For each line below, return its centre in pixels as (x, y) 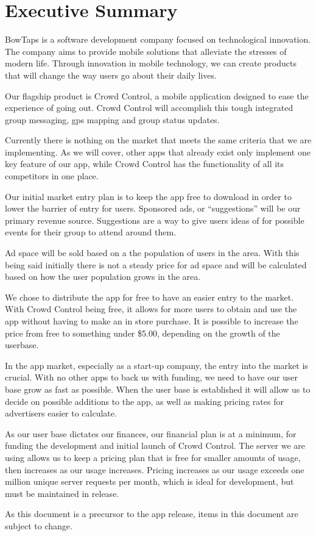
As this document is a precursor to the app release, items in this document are (152, 514)
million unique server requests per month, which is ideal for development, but (149, 481)
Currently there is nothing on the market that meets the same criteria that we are (158, 140)
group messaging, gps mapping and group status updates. (112, 119)
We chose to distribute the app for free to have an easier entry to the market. (149, 297)
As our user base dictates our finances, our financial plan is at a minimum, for (151, 433)
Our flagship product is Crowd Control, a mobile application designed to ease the (157, 95)
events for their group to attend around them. (91, 232)
